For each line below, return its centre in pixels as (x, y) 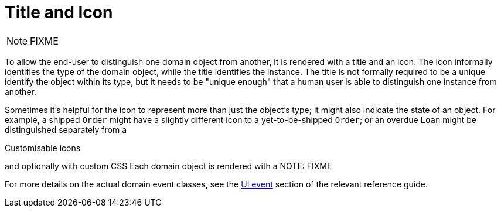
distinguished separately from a (66, 129)
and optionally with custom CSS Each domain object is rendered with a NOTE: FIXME (168, 166)
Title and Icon (59, 12)
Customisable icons (43, 148)
